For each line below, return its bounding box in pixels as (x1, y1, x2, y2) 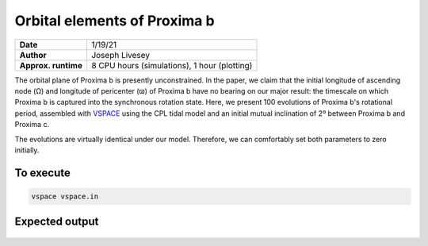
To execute (14, 166, 71, 179)
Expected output (14, 215, 99, 229)
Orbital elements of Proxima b (14, 12, 215, 29)
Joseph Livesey (91, 49, 151, 60)
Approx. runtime (19, 60, 83, 71)
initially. (14, 145, 40, 155)
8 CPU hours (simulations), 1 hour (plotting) (91, 60, 253, 71)
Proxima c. (14, 120, 50, 129)
